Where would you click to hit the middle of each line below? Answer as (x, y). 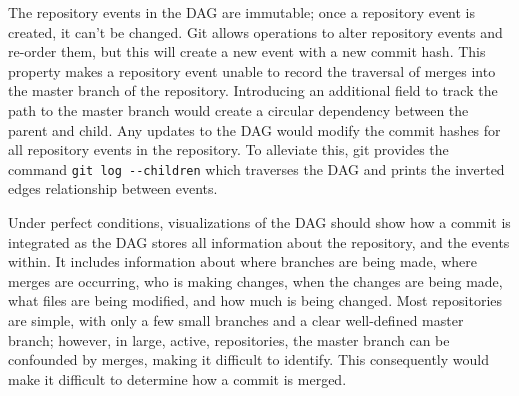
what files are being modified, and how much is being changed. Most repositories (255, 300)
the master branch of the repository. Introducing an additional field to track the (253, 90)
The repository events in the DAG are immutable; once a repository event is (242, 12)
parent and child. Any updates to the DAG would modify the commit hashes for (254, 129)
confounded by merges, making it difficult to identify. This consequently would (248, 359)
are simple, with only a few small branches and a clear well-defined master (236, 319)
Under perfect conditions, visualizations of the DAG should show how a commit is (259, 222)
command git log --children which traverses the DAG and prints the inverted (256, 168)
